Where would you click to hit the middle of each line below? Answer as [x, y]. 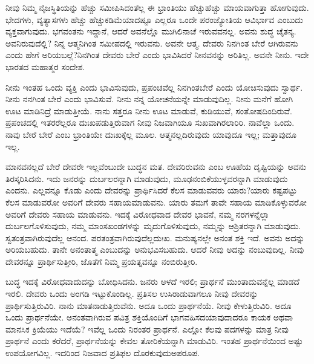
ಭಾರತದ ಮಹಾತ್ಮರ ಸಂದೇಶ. [45, 66]
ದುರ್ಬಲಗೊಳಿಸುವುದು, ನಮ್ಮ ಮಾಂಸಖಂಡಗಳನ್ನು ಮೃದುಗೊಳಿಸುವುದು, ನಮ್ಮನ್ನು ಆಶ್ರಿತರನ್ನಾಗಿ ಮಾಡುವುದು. [153, 226]
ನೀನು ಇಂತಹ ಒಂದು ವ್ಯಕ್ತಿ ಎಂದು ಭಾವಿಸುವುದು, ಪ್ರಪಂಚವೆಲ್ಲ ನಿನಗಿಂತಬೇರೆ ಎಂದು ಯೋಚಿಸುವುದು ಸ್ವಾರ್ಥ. [154, 87]
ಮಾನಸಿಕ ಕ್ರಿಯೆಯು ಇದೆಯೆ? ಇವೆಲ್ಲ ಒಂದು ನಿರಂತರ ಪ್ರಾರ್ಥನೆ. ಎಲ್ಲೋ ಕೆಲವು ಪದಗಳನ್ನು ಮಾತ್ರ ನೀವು [147, 329]
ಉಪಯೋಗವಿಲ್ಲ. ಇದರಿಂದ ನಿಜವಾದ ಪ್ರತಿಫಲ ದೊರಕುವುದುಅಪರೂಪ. [103, 353]
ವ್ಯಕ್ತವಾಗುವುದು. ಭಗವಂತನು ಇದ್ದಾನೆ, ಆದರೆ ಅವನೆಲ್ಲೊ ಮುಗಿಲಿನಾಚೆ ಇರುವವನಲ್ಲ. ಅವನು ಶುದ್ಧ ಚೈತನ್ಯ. [151, 31]
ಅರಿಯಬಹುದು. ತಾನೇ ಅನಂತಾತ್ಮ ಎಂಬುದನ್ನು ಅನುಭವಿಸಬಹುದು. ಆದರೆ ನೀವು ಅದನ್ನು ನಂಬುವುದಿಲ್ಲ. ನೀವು [155, 249]
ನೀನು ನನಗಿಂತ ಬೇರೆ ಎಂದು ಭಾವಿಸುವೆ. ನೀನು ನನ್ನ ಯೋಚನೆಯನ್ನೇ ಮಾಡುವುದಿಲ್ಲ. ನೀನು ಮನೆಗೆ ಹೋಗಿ [149, 99]
